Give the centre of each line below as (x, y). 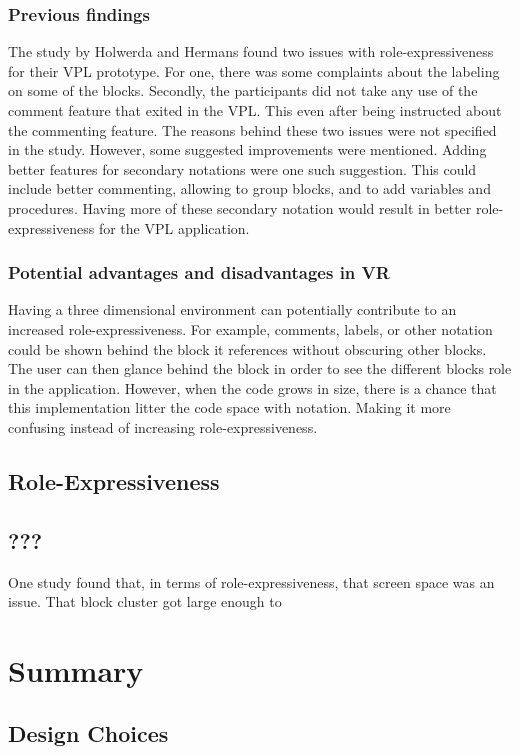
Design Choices (88, 733)
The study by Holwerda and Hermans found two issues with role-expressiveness (251, 51)
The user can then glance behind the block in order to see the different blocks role (260, 368)
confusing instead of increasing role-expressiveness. (163, 426)
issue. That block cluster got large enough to (145, 601)
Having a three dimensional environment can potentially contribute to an (232, 309)
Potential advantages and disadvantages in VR (199, 272)
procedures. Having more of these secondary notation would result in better (240, 207)
